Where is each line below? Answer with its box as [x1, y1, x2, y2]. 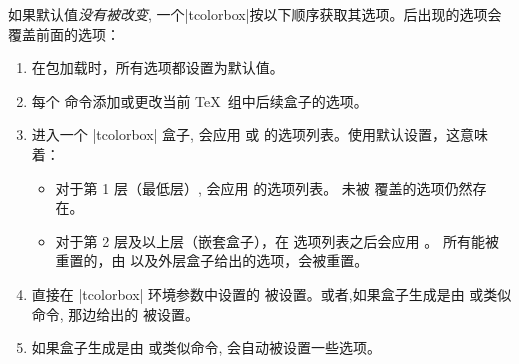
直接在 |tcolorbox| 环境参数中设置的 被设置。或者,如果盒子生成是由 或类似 [31, 283, 512, 304]
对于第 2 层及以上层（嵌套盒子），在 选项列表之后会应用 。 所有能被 [55, 230, 499, 251]
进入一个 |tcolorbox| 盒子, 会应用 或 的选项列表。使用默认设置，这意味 [31, 124, 488, 145]
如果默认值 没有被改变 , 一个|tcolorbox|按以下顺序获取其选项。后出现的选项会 [8, 4, 502, 24]
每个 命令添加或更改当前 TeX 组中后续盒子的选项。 [31, 90, 368, 111]
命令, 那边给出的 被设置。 [31, 303, 200, 324]
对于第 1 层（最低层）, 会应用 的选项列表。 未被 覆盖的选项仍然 [55, 177, 473, 198]
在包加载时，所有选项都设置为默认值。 [31, 57, 284, 78]
